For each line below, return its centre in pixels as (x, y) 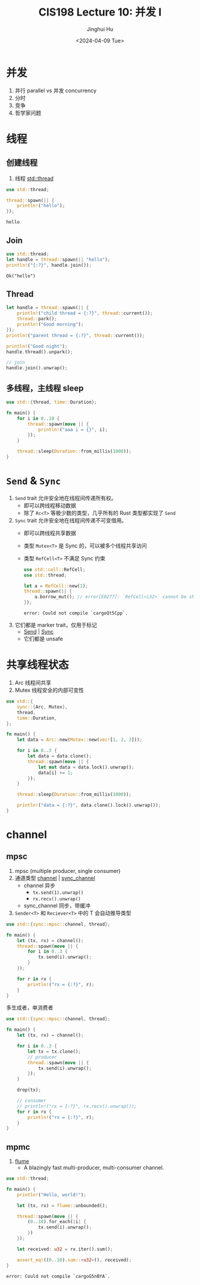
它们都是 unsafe (43, 639)
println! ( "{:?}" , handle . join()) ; (49, 265)
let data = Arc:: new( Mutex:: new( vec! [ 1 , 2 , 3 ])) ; (80, 740)
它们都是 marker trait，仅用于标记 (56, 625)
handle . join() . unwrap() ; (37, 368)
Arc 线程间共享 (33, 683)
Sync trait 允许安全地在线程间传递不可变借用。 (71, 520)
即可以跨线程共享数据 (50, 533)
